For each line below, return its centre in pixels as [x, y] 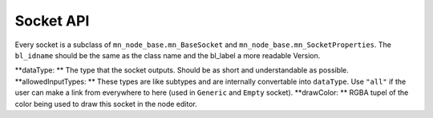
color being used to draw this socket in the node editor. [106, 104]
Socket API [52, 21]
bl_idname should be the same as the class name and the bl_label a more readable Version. [168, 55]
